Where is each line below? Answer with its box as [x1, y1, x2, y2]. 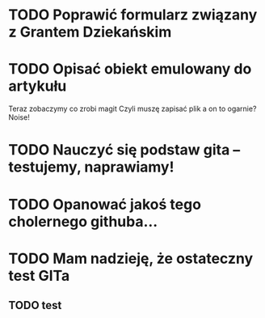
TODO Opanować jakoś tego [8, 195, 202, 214]
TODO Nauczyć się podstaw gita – [8, 141, 241, 159]
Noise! [8, 112, 30, 122]
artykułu [8, 77, 67, 95]
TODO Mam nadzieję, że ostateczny [8, 249, 254, 268]
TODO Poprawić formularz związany [8, 6, 258, 24]
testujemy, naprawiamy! [8, 158, 175, 176]
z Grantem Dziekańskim [8, 23, 172, 41]
